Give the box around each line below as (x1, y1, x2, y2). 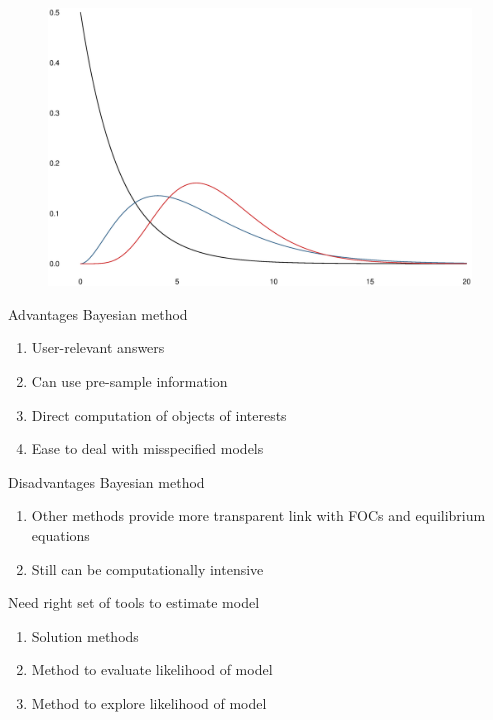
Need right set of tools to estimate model (8, 592, 260, 613)
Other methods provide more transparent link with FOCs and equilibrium (31, 505, 486, 526)
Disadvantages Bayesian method (8, 471, 205, 492)
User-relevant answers (31, 337, 165, 358)
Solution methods (31, 625, 139, 646)
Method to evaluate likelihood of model (31, 659, 273, 680)
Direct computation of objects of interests (31, 404, 287, 425)
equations (31, 525, 90, 545)
